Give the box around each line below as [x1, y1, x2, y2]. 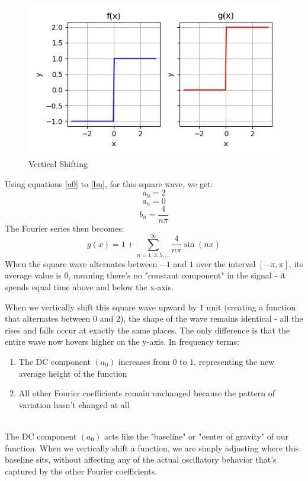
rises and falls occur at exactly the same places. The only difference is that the [5, 323, 290, 336]
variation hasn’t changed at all [18, 398, 130, 411]
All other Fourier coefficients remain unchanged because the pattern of [18, 387, 275, 399]
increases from [118, 355, 170, 368]
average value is [5, 269, 62, 281]
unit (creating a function [206, 300, 296, 313]
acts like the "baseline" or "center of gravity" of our [104, 429, 288, 442]
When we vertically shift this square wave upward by [5, 300, 197, 313]
